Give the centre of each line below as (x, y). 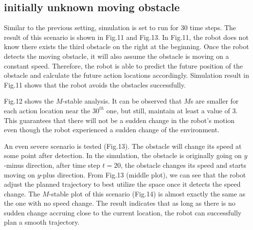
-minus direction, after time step (52, 165)
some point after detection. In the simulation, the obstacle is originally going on (123, 155)
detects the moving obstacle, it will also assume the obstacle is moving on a (117, 56)
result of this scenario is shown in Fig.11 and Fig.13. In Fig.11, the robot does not (126, 37)
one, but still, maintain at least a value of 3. (172, 110)
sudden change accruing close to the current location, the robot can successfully (123, 212)
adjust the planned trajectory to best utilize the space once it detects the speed (122, 184)
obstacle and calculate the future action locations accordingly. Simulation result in (126, 75)
